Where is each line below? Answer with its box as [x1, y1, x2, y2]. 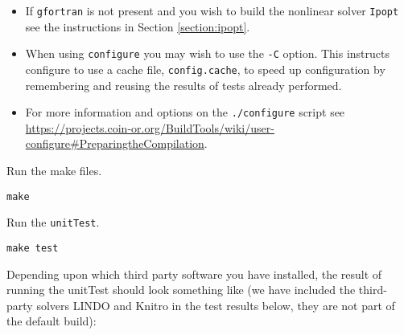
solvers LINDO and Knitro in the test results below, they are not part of [36, 296, 395, 313]
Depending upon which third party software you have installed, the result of [6, 265, 382, 282]
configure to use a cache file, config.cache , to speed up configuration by [25, 60, 385, 77]
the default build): [6, 313, 97, 329]
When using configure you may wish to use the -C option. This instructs [25, 45, 390, 62]
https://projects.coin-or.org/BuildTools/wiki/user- [25, 119, 274, 136]
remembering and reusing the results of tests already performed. [25, 76, 342, 93]
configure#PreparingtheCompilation [25, 135, 204, 152]
